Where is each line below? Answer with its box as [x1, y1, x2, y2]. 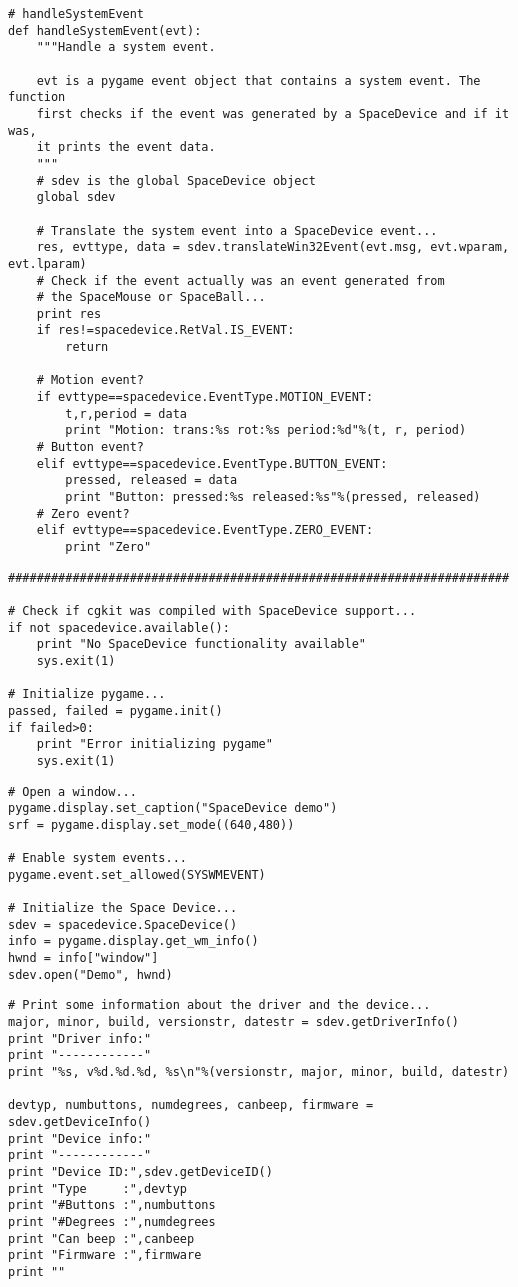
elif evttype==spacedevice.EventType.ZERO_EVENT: [36, 523, 374, 538]
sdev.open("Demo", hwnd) [8, 967, 173, 982]
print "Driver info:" [8, 1031, 152, 1046]
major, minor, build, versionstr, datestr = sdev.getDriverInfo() [8, 1015, 460, 1030]
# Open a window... [8, 784, 137, 799]
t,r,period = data [65, 406, 187, 421]
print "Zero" [65, 540, 152, 554]
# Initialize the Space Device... [8, 901, 238, 916]
